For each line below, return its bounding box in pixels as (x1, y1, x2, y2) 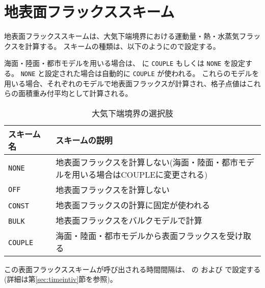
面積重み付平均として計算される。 (18, 88, 132, 99)
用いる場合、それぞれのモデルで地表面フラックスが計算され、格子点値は (4, 78, 247, 88)
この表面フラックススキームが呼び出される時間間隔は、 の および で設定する (4, 263, 261, 274)
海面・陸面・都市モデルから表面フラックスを (56, 229, 227, 242)
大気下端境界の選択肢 (91, 107, 173, 119)
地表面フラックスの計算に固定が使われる (56, 199, 210, 211)
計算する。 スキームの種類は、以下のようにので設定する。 (25, 40, 220, 51)
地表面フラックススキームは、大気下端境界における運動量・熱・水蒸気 (4, 31, 240, 41)
